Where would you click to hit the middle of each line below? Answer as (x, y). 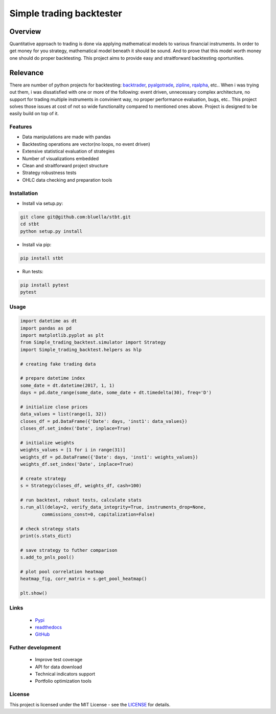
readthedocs (49, 627)
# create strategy (43, 478)
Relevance (27, 72)
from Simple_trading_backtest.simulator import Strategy (93, 342)
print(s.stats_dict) (46, 536)
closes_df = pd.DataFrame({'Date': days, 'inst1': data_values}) (104, 421)
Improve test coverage (59, 660)
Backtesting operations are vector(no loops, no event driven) (86, 144)
